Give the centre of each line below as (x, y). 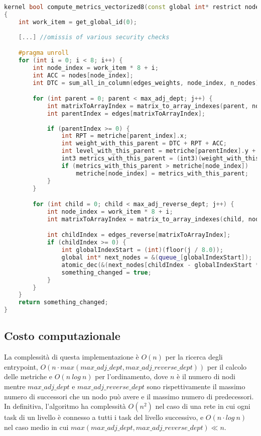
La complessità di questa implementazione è (72, 357)
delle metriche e (28, 376)
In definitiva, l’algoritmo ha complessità (65, 406)
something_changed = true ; (106, 272)
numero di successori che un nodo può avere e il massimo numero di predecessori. (129, 396)
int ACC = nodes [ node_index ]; (83, 75)
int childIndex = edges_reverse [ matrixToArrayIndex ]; (139, 235)
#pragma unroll (43, 53)
